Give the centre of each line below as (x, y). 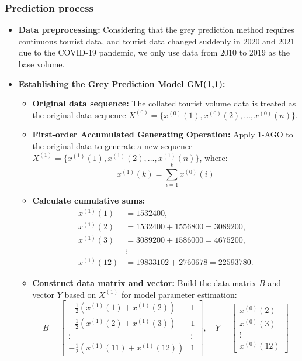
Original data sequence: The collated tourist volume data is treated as (164, 103)
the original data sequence (79, 114)
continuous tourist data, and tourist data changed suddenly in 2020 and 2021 (157, 41)
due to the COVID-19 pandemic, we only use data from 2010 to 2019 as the (154, 52)
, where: (214, 157)
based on (80, 294)
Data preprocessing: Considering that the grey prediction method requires (156, 30)
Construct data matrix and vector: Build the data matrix (144, 283)
